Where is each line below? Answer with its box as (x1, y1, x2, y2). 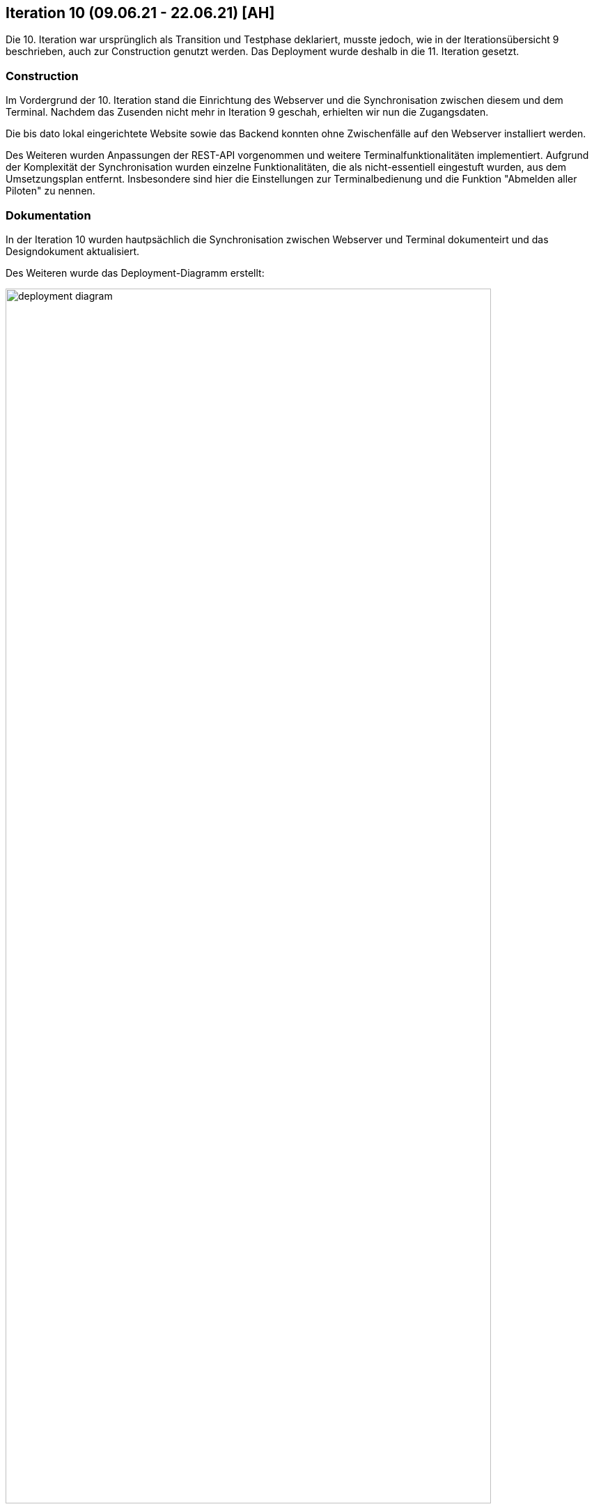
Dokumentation (6, 208, 91, 222)
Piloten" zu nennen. (6, 185, 95, 197)
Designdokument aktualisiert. (6, 245, 140, 257)
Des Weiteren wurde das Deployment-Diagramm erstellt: (6, 266, 265, 279)
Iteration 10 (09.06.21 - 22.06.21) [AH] (6, 4, 275, 22)
